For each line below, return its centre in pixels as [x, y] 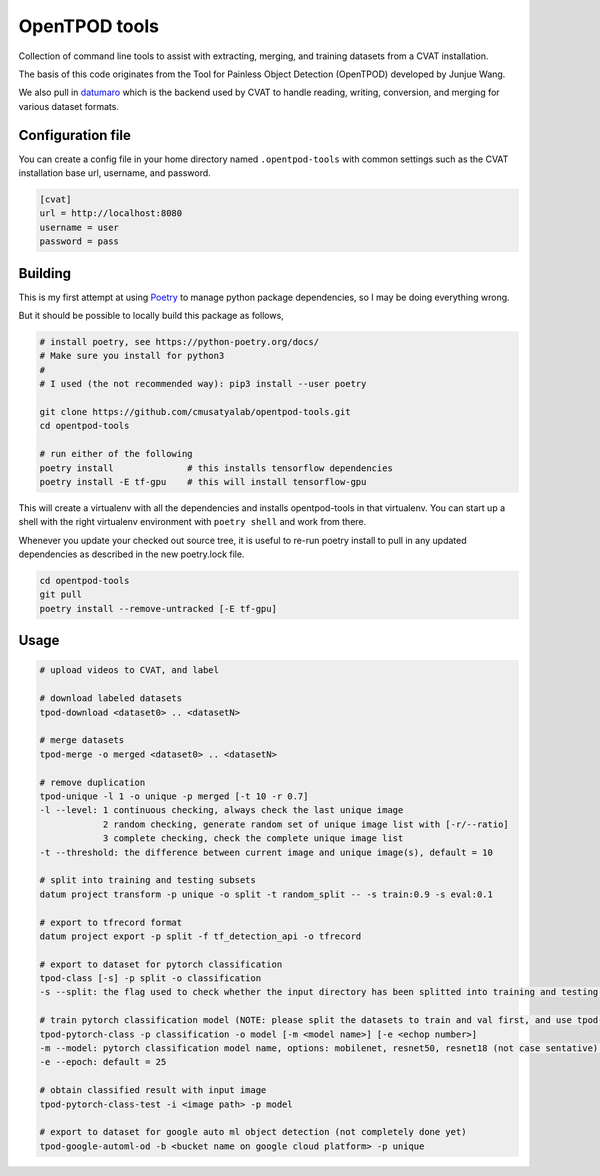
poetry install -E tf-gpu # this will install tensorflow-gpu [203, 481]
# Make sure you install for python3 [132, 356]
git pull [61, 594]
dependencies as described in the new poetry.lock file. [131, 554]
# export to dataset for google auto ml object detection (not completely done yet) [253, 1132]
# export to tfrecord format [111, 922]
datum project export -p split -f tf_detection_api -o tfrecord [200, 936]
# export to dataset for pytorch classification [161, 964]
